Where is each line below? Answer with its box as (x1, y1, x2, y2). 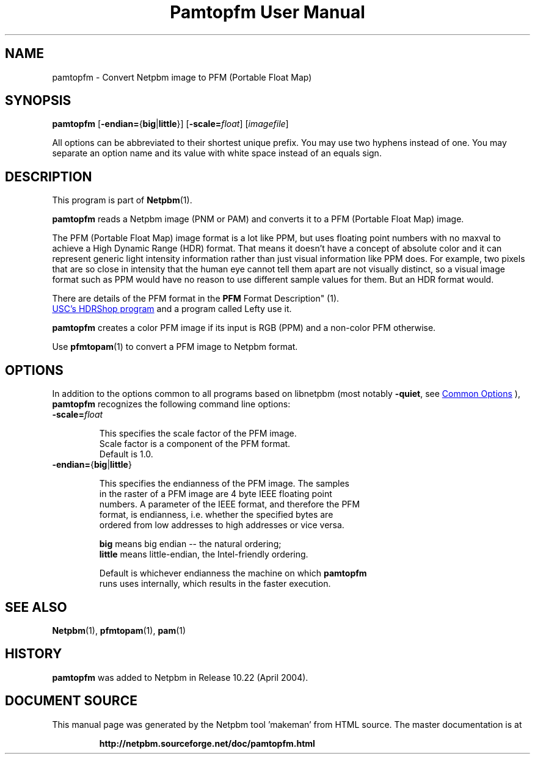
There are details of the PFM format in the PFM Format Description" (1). (52, 293, 340, 304)
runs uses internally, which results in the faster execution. (99, 578, 331, 589)
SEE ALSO (5, 599, 67, 615)
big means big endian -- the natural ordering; (99, 539, 282, 550)
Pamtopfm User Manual (170, 2, 365, 23)
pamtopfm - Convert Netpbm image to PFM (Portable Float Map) (52, 71, 312, 82)
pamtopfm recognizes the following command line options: (52, 399, 291, 410)
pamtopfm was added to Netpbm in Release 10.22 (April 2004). (52, 672, 308, 683)
